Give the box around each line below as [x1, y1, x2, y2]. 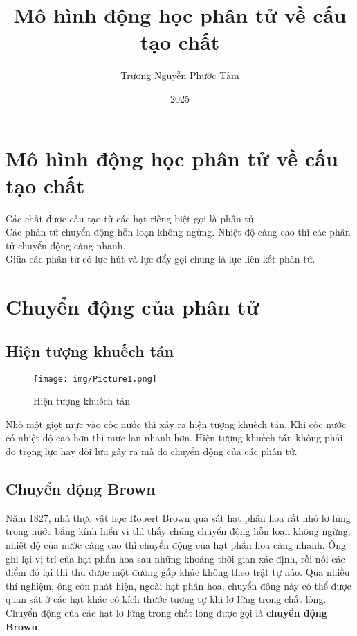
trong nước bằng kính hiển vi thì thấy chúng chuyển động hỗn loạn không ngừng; [6, 524, 351, 538]
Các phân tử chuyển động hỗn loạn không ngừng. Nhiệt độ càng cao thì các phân [6, 224, 351, 239]
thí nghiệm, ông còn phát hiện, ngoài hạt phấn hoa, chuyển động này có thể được [6, 578, 351, 592]
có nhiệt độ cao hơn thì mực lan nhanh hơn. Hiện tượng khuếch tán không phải [6, 430, 343, 445]
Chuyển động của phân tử [6, 292, 259, 321]
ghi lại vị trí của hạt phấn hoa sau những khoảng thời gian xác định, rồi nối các [6, 551, 345, 565]
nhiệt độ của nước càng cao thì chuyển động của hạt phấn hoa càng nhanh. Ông [6, 538, 346, 551]
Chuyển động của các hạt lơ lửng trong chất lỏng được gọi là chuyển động [6, 605, 327, 619]
